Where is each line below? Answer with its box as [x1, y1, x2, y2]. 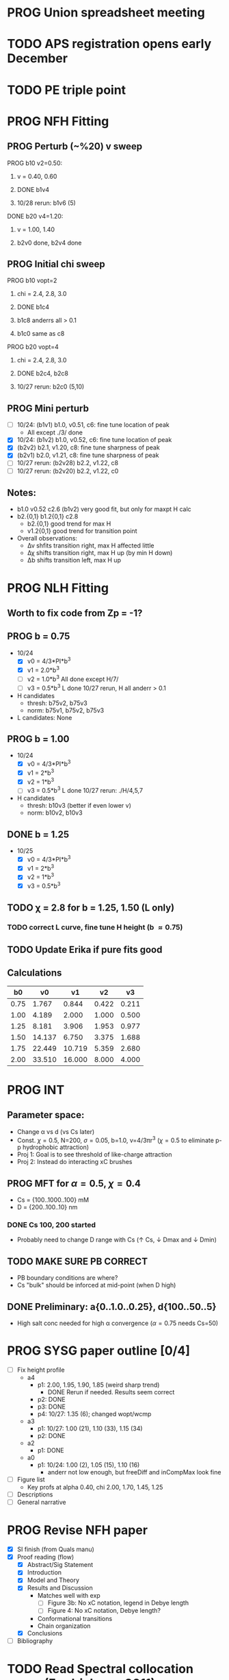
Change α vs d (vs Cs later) [16, 1127, 95, 1135]
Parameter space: [7, 1109, 85, 1121]
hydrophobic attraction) [23, 1143, 90, 1152]
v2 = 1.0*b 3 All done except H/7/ [27, 674, 119, 683]
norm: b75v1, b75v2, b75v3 [27, 706, 105, 714]
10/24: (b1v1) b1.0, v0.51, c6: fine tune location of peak [16, 421, 170, 429]
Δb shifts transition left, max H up [27, 556, 122, 565]
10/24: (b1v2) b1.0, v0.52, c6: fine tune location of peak [16, 436, 172, 444]
